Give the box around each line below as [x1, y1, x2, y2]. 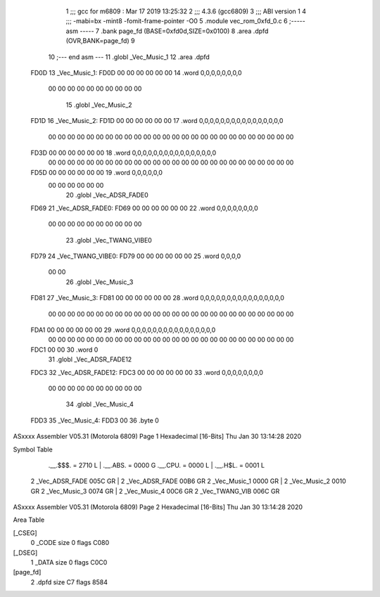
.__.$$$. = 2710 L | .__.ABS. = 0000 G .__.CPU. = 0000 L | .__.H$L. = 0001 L [48, 461, 265, 469]
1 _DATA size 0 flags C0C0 [30, 558, 108, 567]
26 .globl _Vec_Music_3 [65, 278, 134, 286]
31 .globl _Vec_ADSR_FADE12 [48, 355, 132, 364]
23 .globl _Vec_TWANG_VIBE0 [65, 236, 153, 244]
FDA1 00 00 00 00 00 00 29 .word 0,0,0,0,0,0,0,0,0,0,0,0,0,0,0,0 [30, 326, 216, 334]
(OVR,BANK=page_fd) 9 [65, 37, 135, 45]
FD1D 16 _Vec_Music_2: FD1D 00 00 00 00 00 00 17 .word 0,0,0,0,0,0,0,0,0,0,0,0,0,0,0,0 [30, 117, 284, 125]
